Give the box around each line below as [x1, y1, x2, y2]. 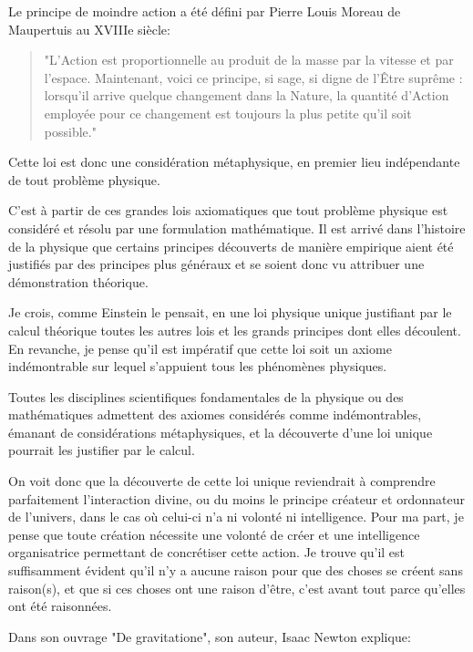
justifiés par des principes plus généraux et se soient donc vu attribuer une [8, 254, 425, 274]
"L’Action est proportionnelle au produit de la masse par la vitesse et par [44, 50, 454, 69]
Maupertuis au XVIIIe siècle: [8, 19, 170, 38]
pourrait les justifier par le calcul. [8, 440, 195, 460]
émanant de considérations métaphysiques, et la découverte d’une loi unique [8, 422, 433, 441]
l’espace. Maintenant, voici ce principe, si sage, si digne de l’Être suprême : [44, 67, 463, 87]
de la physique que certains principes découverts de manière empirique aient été [8, 236, 454, 255]
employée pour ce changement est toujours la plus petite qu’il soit [44, 103, 412, 122]
